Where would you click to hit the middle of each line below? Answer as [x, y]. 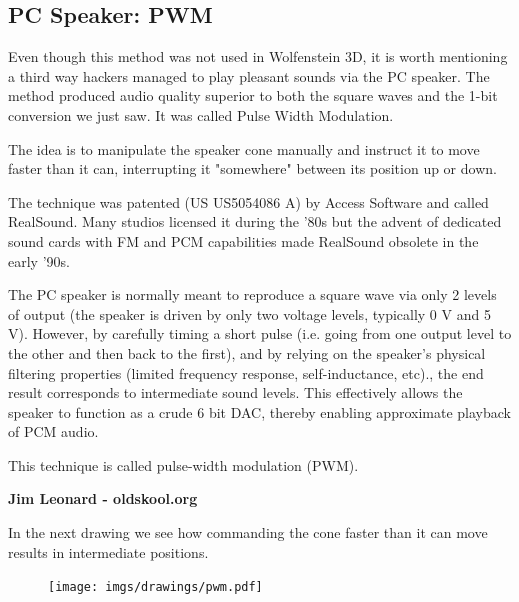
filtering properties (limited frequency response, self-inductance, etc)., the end [246, 372]
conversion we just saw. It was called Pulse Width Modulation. [201, 114]
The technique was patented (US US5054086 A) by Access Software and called [248, 201]
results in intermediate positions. [108, 551]
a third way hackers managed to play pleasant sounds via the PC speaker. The [249, 75]
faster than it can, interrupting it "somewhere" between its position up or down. [252, 168]
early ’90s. [39, 260]
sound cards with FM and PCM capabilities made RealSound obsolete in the [243, 240]
